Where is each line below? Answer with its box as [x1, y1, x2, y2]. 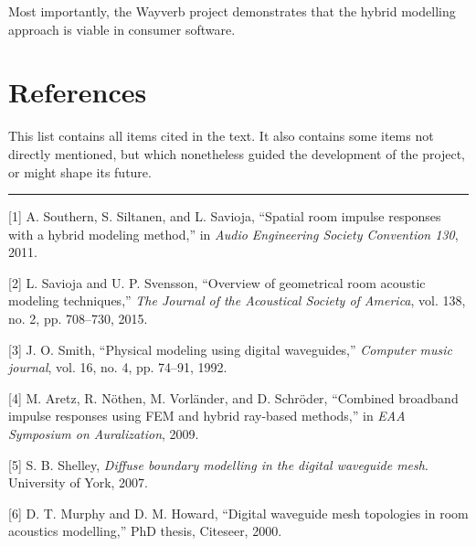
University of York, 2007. [8, 473, 149, 492]
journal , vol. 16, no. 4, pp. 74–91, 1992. [8, 358, 227, 377]
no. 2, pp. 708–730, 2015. [8, 309, 148, 328]
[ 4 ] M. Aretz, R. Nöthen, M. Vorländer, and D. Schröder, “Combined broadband [8, 388, 459, 407]
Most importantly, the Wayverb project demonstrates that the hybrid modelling [8, 2, 456, 20]
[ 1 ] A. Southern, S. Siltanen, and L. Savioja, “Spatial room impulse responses [8, 207, 441, 226]
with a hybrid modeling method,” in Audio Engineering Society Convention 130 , [8, 224, 459, 243]
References [8, 73, 147, 111]
